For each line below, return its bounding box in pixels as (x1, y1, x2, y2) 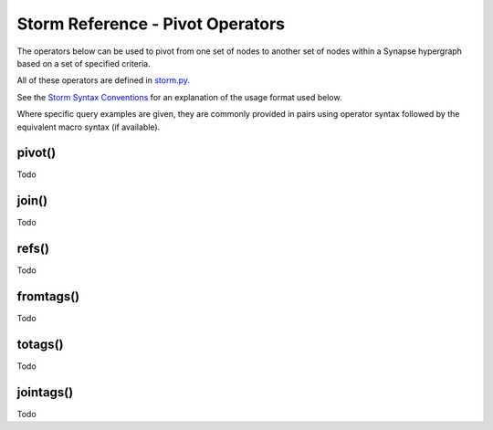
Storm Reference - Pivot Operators (16, 14, 286, 34)
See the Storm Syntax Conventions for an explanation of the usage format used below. (16, 91, 342, 102)
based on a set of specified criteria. (16, 58, 151, 68)
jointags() (16, 384, 74, 400)
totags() (16, 336, 64, 351)
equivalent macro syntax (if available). (16, 121, 161, 132)
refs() (16, 241, 50, 257)
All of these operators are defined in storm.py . (16, 75, 191, 86)
